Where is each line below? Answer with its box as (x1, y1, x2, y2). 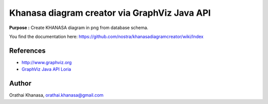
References (9, 46, 46, 55)
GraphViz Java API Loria (21, 67, 71, 72)
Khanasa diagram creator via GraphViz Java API (9, 7, 211, 18)
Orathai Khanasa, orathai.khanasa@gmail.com (9, 92, 104, 98)
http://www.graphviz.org (21, 59, 72, 65)
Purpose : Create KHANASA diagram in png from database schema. (9, 25, 148, 31)
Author (9, 79, 32, 88)
